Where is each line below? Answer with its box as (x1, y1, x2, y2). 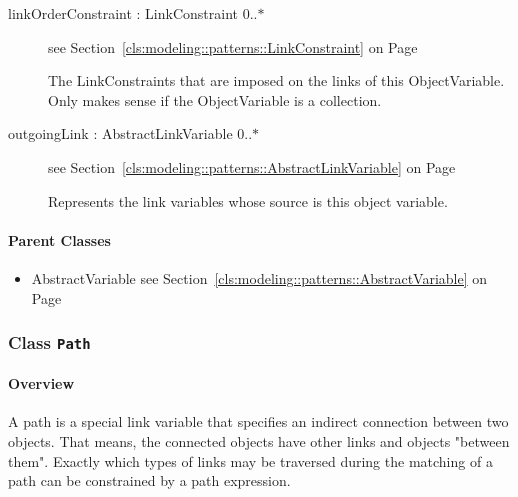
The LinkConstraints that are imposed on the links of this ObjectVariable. (48, 70, 505, 91)
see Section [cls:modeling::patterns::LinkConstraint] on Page (48, 36, 418, 57)
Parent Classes (8, 229, 111, 250)
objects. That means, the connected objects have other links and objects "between (8, 430, 510, 451)
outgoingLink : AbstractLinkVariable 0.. (8, 123, 253, 144)
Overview (8, 373, 75, 394)
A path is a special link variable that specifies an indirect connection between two (8, 411, 509, 432)
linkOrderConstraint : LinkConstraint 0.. (8, 3, 258, 23)
